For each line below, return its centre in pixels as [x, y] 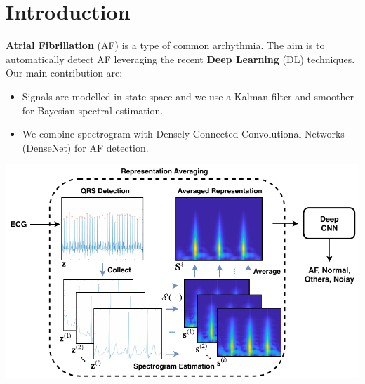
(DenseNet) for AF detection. [85, 147]
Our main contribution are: [64, 73]
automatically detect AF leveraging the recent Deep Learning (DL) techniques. [180, 59]
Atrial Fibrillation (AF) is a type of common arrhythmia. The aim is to [165, 45]
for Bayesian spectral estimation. [93, 110]
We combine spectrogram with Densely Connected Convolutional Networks [183, 134]
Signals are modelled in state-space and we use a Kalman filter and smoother [188, 96]
